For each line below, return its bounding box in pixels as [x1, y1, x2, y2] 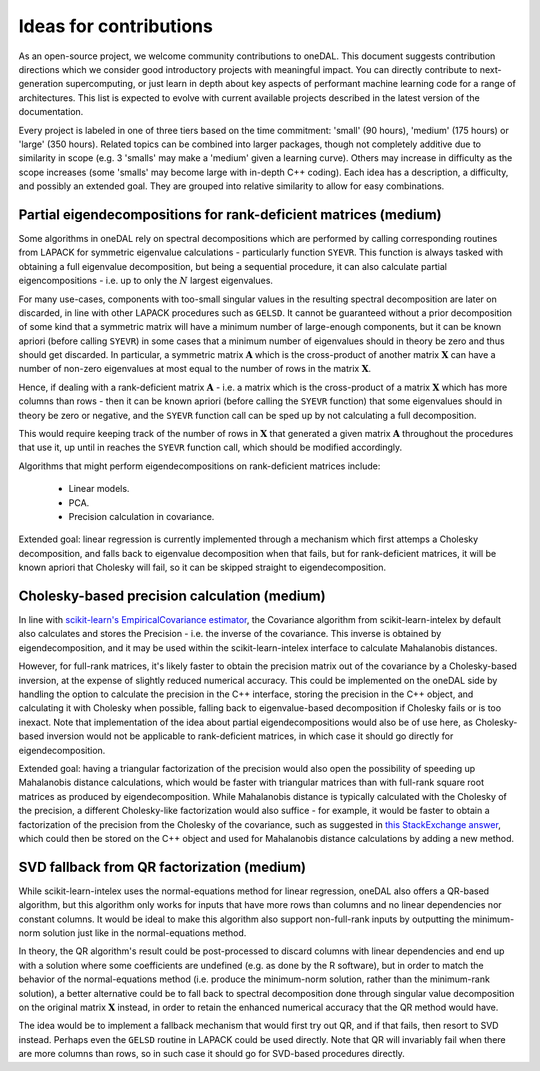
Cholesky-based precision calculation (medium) [18, 587, 326, 604]
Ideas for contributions [18, 15, 214, 37]
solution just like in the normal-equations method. [42, 927, 247, 939]
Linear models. [68, 483, 130, 495]
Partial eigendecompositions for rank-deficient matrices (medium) [18, 206, 442, 223]
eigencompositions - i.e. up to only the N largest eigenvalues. [18, 275, 274, 287]
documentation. [18, 106, 84, 118]
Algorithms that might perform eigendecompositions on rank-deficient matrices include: [18, 460, 381, 472]
